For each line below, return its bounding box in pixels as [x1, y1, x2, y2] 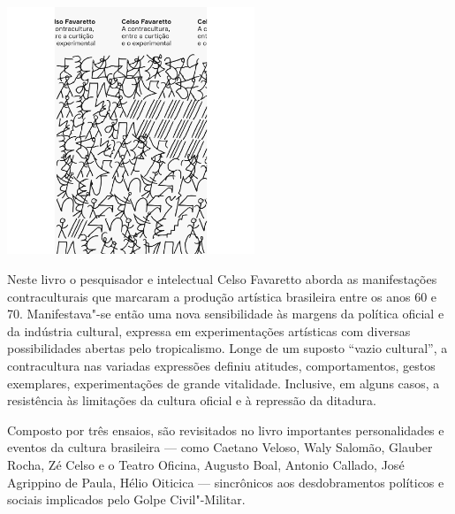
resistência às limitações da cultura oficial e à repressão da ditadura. [7, 391, 376, 410]
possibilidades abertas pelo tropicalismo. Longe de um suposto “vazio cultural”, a [7, 339, 448, 357]
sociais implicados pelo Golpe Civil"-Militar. [7, 490, 246, 509]
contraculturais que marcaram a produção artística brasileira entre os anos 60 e [7, 287, 437, 305]
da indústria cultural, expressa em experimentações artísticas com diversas [7, 321, 411, 340]
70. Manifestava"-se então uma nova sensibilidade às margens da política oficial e [7, 304, 444, 323]
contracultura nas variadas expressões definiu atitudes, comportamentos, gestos [7, 356, 436, 374]
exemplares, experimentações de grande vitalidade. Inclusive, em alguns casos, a [7, 373, 440, 392]
